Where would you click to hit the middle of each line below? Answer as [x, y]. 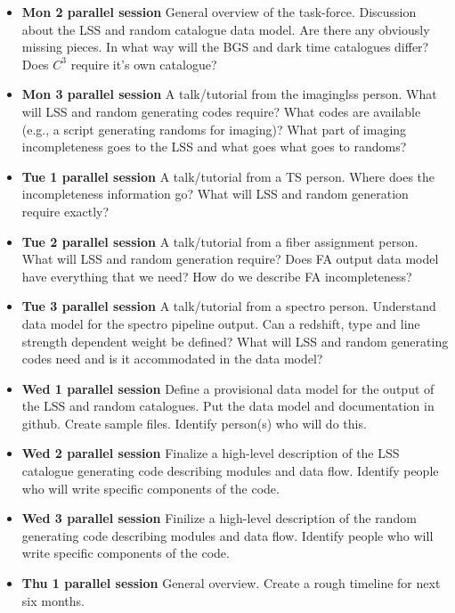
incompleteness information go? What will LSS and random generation [215, 194]
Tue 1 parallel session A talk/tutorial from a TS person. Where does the [228, 176]
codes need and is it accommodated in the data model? [172, 359]
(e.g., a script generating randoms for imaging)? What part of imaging [214, 129]
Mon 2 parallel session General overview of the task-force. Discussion [219, 12]
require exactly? [65, 211]
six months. [53, 600]
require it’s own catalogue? [144, 64]
